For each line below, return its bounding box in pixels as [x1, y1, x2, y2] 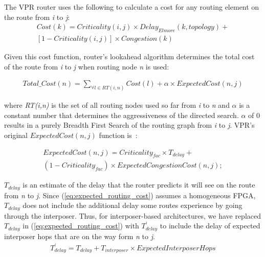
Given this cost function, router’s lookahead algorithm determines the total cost [4, 51, 255, 62]
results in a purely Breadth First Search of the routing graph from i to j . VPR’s [4, 120, 255, 130]
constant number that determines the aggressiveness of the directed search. [4, 109, 239, 120]
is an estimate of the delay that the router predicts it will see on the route [23, 179, 255, 190]
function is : [99, 129, 138, 140]
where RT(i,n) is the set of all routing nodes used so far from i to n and [4, 100, 230, 110]
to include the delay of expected [160, 220, 260, 231]
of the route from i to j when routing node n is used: [4, 61, 169, 72]
